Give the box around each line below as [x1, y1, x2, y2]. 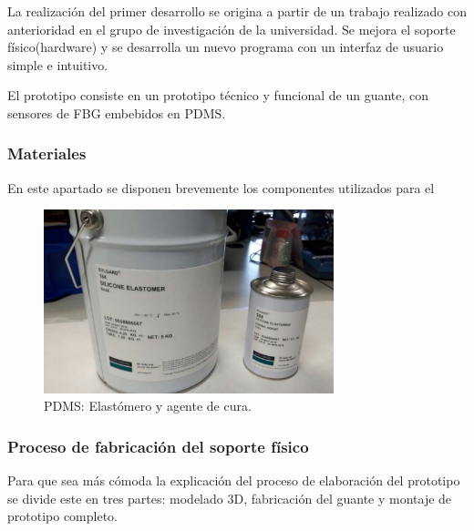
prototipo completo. [7, 506, 118, 526]
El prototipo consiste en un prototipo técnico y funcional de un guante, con [7, 86, 429, 105]
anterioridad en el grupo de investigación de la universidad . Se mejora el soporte [7, 19, 456, 38]
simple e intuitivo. [7, 55, 108, 74]
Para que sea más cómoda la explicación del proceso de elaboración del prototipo [7, 471, 460, 490]
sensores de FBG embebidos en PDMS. [7, 103, 226, 122]
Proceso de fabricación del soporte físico [7, 434, 309, 457]
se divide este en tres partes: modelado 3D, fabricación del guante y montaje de [7, 488, 452, 507]
